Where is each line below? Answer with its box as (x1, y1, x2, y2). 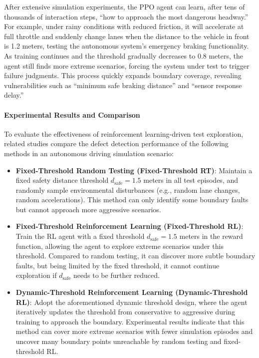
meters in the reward (179, 231, 243, 241)
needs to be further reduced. (73, 270, 160, 280)
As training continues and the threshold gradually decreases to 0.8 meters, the (4, 50, 243, 61)
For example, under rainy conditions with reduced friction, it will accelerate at (4, 21, 244, 32)
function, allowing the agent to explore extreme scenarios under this (15, 240, 224, 251)
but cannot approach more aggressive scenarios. (15, 204, 161, 214)
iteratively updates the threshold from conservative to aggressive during (15, 306, 236, 317)
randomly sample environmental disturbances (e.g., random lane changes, (15, 184, 240, 195)
